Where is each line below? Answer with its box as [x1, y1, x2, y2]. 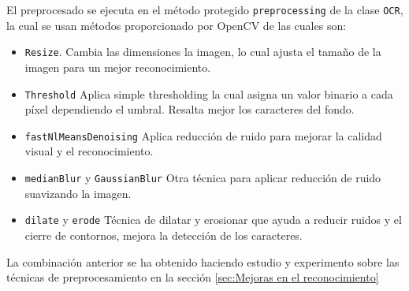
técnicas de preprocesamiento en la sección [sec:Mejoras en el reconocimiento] [6, 269, 379, 285]
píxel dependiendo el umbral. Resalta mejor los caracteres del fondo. [24, 101, 355, 118]
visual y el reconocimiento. [24, 143, 154, 159]
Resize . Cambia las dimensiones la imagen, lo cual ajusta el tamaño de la [24, 43, 381, 60]
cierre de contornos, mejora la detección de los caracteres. [24, 226, 303, 243]
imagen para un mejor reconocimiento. [24, 58, 211, 75]
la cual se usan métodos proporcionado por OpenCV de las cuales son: [6, 17, 347, 33]
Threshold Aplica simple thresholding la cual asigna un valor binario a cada [24, 85, 393, 102]
